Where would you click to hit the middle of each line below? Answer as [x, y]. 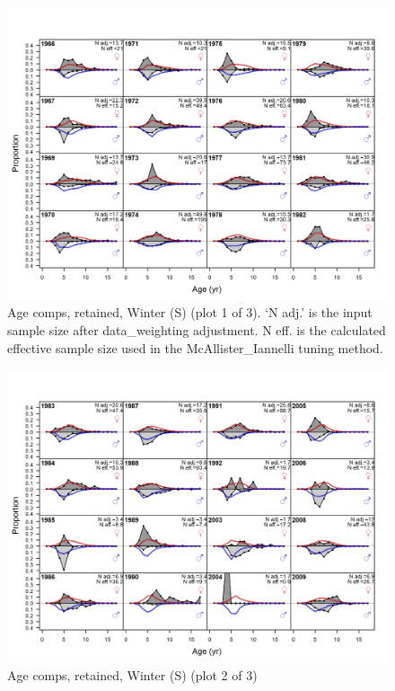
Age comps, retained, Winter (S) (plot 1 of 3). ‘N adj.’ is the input [190, 312]
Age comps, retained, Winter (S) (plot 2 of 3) [132, 674]
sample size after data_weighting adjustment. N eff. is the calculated [197, 330]
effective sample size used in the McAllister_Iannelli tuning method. [195, 347]
